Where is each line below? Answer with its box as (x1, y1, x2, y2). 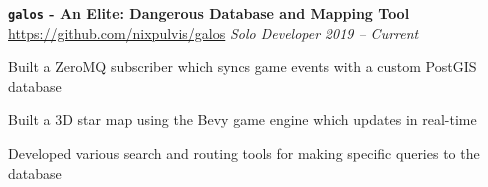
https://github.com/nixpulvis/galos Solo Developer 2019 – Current (8, 22, 419, 43)
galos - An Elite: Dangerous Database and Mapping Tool (8, 3, 410, 23)
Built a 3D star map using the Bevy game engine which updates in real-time (8, 109, 477, 130)
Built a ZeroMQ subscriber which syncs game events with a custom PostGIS (8, 56, 477, 77)
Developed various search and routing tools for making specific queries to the (8, 143, 480, 164)
